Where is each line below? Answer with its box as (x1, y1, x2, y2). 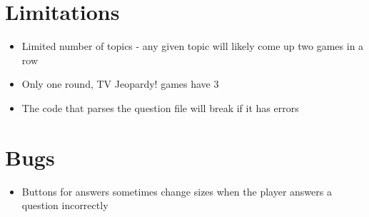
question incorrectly (21, 198, 108, 213)
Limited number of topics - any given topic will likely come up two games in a (21, 39, 364, 54)
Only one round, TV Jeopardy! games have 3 (21, 76, 219, 91)
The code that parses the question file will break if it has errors (21, 100, 299, 115)
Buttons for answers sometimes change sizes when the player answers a (21, 183, 332, 198)
